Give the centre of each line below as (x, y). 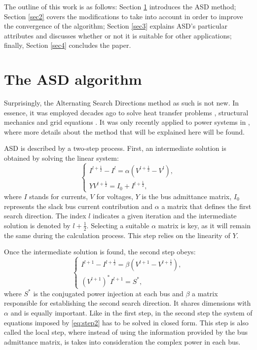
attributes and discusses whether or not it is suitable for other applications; (118, 35)
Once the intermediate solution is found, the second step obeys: (100, 252)
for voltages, (115, 196)
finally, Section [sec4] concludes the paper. (68, 45)
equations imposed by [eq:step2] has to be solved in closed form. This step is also (126, 322)
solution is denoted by (37, 225)
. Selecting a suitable (118, 225)
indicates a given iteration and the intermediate (165, 216)
